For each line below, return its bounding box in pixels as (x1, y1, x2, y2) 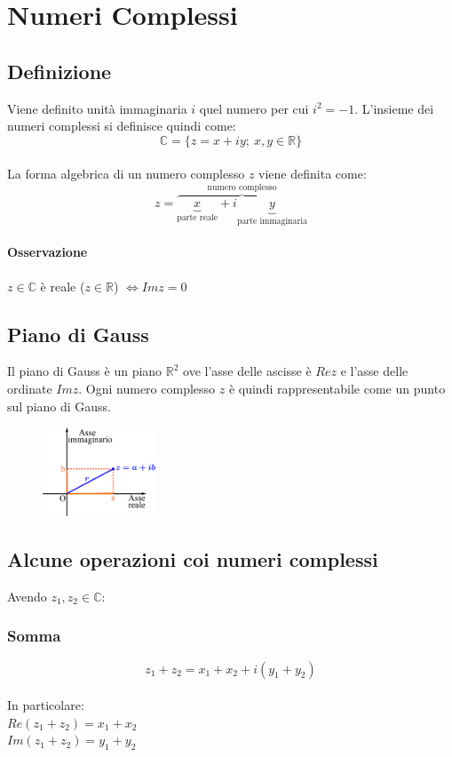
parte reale (177, 213, 218, 223)
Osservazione (7, 243, 88, 261)
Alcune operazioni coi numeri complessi (7, 546, 378, 573)
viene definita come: (258, 164, 367, 183)
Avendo (7, 586, 47, 605)
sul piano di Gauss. (7, 396, 112, 415)
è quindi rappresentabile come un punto (228, 379, 446, 398)
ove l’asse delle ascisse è (183, 362, 312, 380)
